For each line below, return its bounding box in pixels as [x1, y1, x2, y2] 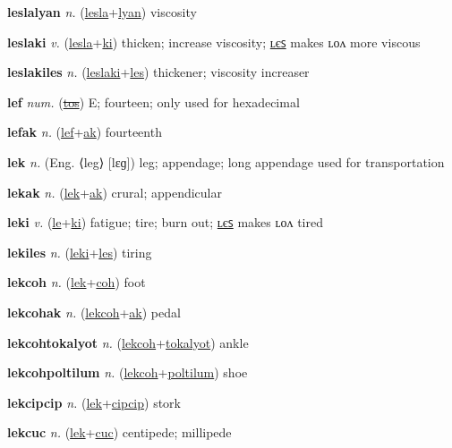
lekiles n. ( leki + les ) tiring [7, 242, 152, 261]
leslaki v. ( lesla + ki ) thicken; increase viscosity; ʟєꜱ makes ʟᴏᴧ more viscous [7, 32, 421, 51]
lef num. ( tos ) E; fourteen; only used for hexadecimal [7, 92, 300, 111]
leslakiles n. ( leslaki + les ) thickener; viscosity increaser [7, 63, 310, 81]
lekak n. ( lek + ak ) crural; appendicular [7, 182, 222, 201]
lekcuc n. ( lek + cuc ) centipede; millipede [7, 423, 232, 442]
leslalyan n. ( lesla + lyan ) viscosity [7, 3, 197, 21]
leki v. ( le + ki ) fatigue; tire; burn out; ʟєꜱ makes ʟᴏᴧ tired [7, 213, 323, 232]
